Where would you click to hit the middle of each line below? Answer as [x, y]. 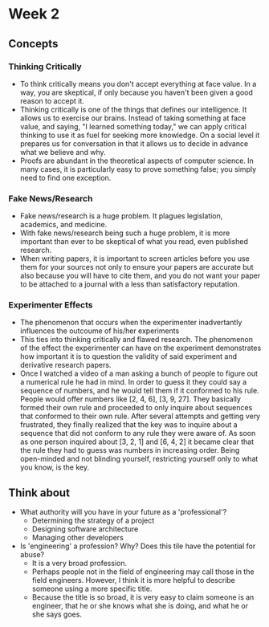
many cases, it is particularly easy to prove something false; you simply [138, 169]
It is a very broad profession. [79, 564]
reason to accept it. [52, 100]
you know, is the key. [55, 467]
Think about [39, 493]
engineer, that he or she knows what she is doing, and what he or [140, 606]
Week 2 [34, 14]
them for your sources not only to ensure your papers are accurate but [137, 267]
